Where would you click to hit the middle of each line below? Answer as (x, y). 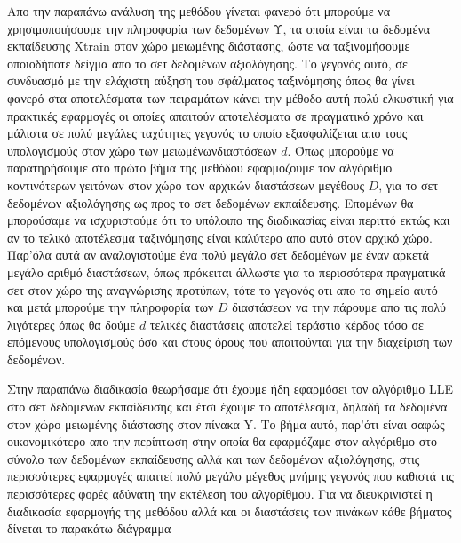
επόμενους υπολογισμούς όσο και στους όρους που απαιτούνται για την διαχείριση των (230, 342)
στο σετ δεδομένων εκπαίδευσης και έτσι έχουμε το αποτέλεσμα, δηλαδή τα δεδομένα (227, 407)
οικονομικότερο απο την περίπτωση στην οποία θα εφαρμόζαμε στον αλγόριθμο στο (222, 441)
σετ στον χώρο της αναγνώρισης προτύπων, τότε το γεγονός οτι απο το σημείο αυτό (223, 289)
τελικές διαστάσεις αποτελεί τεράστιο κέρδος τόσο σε (286, 324)
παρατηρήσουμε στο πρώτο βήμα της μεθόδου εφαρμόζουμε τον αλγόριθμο (200, 168)
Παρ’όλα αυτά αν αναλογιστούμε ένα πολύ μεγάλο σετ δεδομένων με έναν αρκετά (218, 255)
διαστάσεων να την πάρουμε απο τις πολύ (339, 307)
